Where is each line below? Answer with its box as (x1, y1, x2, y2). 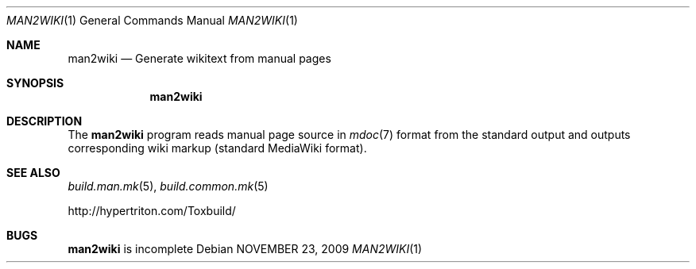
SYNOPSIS (6, 76, 64, 90)
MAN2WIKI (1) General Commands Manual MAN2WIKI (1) (6, 13, 298, 27)
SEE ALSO (6, 166, 60, 179)
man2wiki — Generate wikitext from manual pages (68, 52, 331, 65)
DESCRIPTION (6, 114, 83, 128)
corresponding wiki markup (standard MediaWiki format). (68, 141, 367, 155)
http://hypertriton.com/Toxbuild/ (68, 204, 236, 217)
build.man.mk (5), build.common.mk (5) (68, 179, 269, 193)
